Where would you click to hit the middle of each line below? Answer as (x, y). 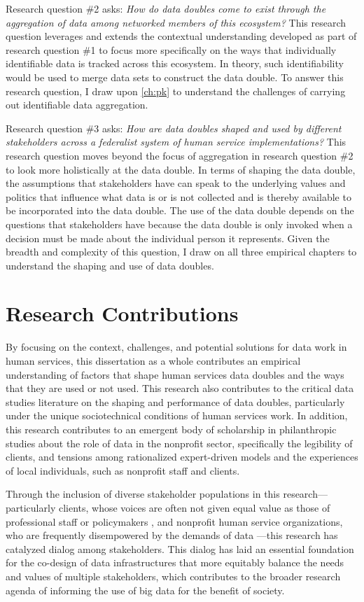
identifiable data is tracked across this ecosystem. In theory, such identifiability (175, 63)
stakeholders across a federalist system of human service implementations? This (176, 142)
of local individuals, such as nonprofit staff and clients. (123, 470)
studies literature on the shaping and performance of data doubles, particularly (175, 401)
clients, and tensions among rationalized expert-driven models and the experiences (182, 457)
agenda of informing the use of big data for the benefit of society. (145, 590)
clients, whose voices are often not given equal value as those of (194, 507)
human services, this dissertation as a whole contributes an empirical (153, 360)
